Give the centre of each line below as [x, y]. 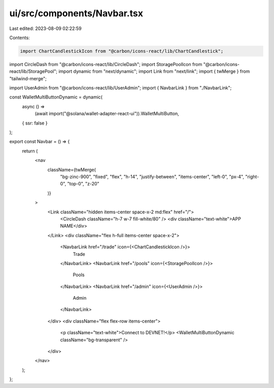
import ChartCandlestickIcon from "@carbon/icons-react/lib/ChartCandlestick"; [122, 51]
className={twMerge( [72, 170]
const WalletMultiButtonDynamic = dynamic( [56, 97]
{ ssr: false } [35, 123]
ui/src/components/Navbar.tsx [76, 13]
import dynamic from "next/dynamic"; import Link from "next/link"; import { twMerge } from [154, 72]
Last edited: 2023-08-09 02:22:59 [45, 28]
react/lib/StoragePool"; [33, 72]
